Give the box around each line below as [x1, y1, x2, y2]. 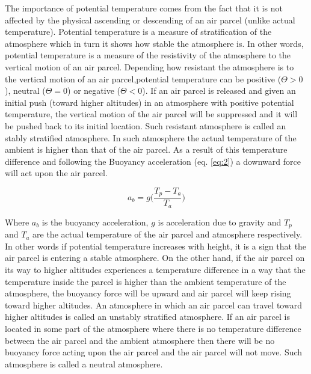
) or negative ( [67, 84, 120, 97]
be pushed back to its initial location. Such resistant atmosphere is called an [5, 119, 286, 132]
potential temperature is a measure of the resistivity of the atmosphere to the [5, 49, 291, 61]
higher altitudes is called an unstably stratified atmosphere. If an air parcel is [5, 310, 290, 323]
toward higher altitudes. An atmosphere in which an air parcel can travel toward [5, 298, 302, 311]
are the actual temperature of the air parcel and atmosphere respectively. [32, 228, 303, 241]
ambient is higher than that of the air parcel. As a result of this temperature [5, 143, 288, 156]
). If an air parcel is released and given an [142, 84, 296, 97]
